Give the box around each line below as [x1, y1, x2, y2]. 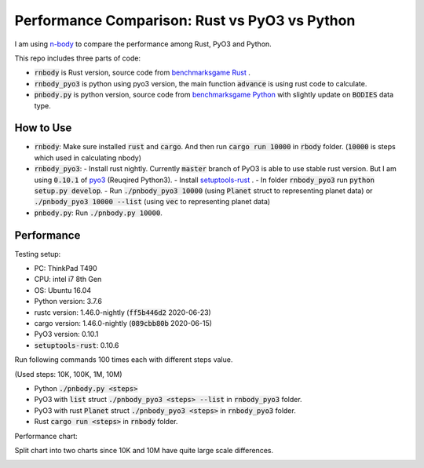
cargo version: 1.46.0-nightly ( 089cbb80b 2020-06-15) [34, 319, 212, 327]
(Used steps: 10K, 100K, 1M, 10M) [14, 369, 122, 378]
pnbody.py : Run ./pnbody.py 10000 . [34, 208, 163, 218]
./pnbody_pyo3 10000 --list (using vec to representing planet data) [34, 197, 271, 207]
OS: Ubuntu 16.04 [34, 285, 92, 294]
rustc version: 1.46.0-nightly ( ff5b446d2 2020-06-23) [34, 307, 211, 317]
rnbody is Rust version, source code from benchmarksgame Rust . [34, 68, 250, 78]
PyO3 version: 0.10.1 [34, 330, 99, 339]
